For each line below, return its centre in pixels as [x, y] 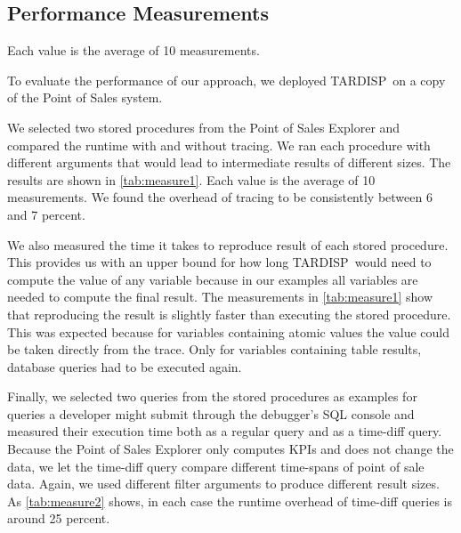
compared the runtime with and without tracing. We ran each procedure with [219, 145]
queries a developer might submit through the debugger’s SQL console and [211, 413]
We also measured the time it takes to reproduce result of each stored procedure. [228, 244]
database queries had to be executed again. [125, 366]
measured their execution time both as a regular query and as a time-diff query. [225, 431]
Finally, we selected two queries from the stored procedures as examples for [212, 396]
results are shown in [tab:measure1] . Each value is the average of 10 [191, 179]
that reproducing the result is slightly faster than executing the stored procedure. [229, 314]
